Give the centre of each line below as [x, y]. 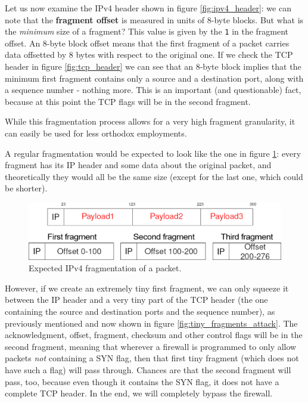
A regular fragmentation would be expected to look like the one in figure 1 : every [153, 153]
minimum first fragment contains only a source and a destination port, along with [154, 78]
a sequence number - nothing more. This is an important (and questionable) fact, [153, 90]
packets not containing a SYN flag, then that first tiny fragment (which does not [152, 358]
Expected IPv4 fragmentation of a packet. [105, 268]
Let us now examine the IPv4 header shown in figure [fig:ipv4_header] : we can [148, 8]
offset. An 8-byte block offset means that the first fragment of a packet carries [147, 43]
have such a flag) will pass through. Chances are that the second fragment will [148, 369]
